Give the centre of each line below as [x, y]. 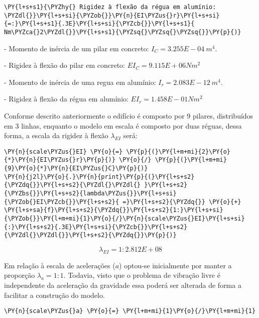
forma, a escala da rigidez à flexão [56, 135]
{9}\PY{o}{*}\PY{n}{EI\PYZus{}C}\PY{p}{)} [76, 169]
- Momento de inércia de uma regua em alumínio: [80, 82]
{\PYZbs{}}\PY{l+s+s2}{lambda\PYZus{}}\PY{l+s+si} [90, 194]
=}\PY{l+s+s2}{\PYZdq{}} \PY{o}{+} [182, 202]
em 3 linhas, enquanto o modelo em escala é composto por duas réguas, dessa [123, 125]
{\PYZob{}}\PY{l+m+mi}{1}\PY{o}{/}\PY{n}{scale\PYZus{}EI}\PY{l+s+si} [124, 219]
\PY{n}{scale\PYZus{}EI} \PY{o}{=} [63, 151]
